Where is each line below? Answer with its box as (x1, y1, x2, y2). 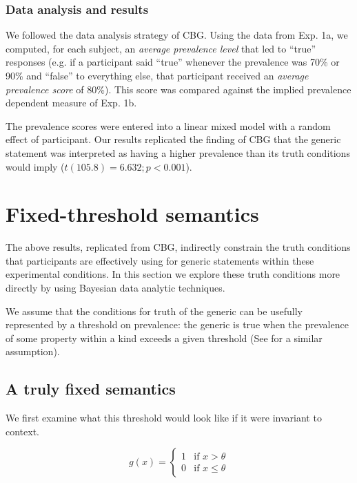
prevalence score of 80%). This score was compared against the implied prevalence (6, 82, 351, 96)
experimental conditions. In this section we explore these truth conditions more (6, 267, 340, 281)
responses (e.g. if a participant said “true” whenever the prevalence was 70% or (6, 55, 340, 69)
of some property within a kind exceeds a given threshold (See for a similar (6, 330, 323, 345)
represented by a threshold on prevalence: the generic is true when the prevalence (6, 317, 349, 332)
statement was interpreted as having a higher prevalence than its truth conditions (6, 145, 350, 160)
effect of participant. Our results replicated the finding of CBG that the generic (6, 132, 341, 146)
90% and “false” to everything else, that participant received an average (6, 68, 309, 82)
